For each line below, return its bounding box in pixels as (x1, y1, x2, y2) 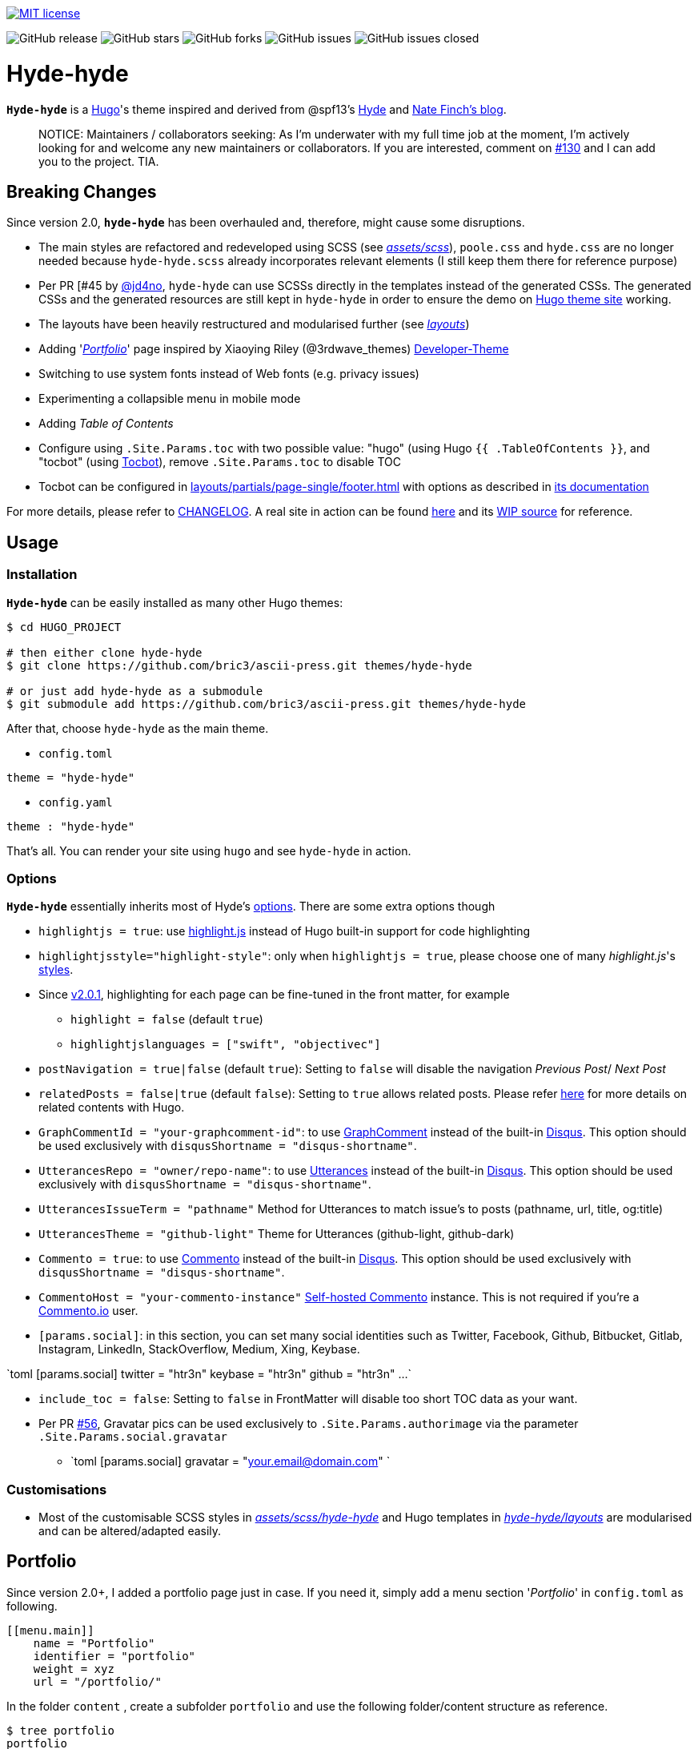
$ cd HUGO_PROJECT (6, 620, 122, 633)
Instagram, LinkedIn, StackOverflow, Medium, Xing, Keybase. (38, 1342, 360, 1357)
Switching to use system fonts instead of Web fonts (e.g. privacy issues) (38, 367, 419, 381)
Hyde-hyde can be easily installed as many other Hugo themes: (6, 595, 343, 609)
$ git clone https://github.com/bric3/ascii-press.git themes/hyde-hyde (6, 658, 472, 672)
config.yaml (38, 795, 113, 809)
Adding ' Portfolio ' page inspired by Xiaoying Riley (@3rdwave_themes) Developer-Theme (38, 342, 509, 356)
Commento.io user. (38, 1304, 138, 1318)
